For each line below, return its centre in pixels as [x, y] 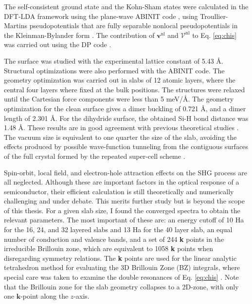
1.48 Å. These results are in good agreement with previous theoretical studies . [121, 127]
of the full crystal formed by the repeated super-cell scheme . [95, 156]
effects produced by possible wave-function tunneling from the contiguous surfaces [126, 146]
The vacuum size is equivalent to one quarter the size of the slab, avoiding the [120, 137]
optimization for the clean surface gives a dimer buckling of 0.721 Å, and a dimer [125, 108]
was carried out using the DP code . [58, 44]
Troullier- [214, 16]
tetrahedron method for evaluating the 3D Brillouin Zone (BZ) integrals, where [122, 267]
